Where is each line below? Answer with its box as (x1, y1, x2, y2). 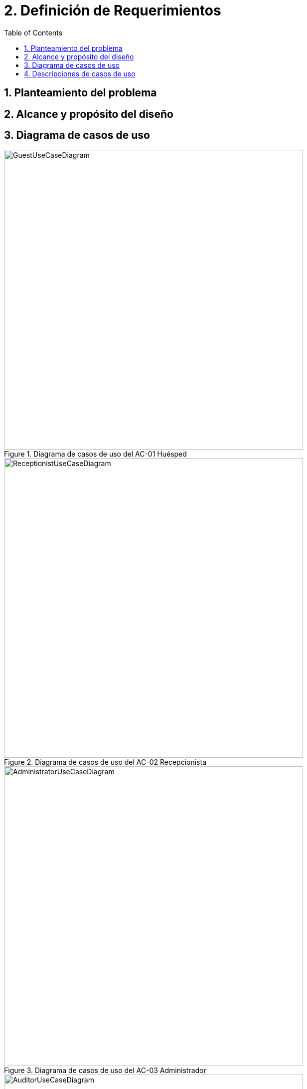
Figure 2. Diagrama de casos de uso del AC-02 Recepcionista (4, 758, 207, 767)
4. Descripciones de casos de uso (24, 69, 136, 78)
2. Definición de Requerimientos (4, 2, 221, 19)
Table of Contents (4, 28, 63, 37)
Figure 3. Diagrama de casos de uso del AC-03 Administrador (4, 1066, 206, 1075)
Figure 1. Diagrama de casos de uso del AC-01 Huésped (4, 450, 187, 459)
